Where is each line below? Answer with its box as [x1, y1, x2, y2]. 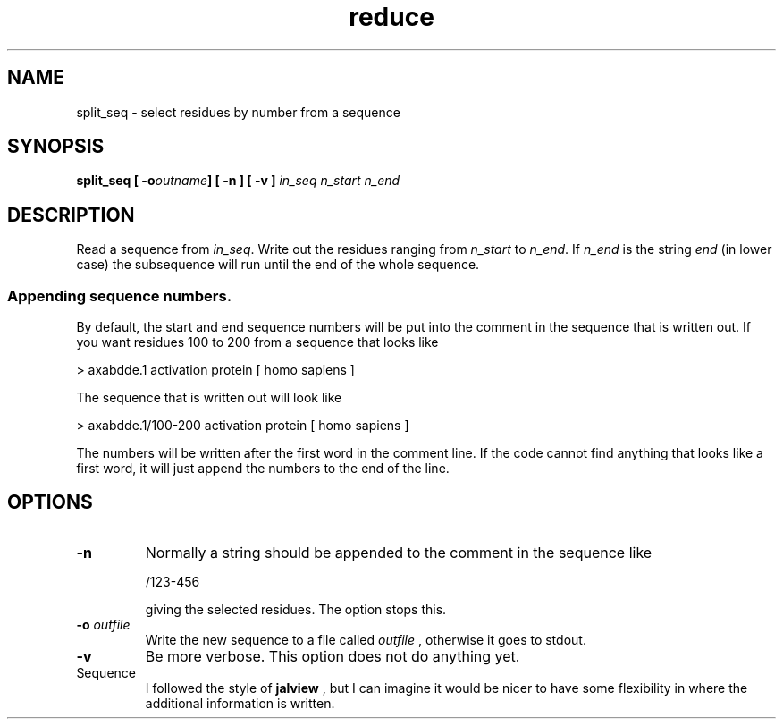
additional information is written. [145, 695, 335, 711]
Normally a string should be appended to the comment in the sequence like [145, 543, 652, 561]
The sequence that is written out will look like [76, 390, 342, 406]
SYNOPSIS [7, 135, 105, 158]
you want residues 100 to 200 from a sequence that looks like [76, 334, 439, 350]
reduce [349, 2, 434, 32]
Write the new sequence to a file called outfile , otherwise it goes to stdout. [145, 631, 586, 647]
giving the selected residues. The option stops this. [145, 601, 447, 617]
